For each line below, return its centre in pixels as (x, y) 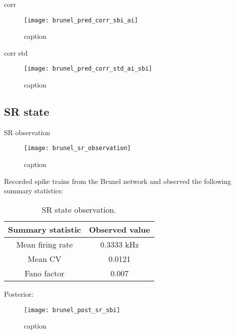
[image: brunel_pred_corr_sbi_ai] (81, 20)
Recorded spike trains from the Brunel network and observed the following (118, 181)
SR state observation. (79, 209)
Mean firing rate (45, 244)
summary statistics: (34, 191)
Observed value (119, 229)
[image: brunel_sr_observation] (77, 148)
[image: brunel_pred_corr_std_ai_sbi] (88, 69)
